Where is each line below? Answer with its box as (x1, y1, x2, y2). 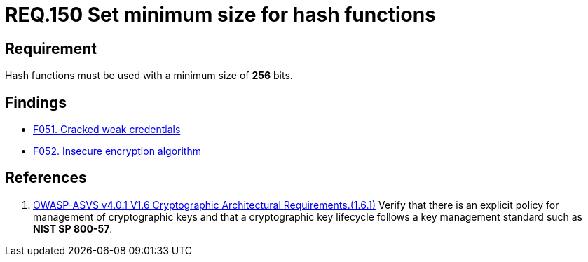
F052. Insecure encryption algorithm (33, 145, 201, 158)
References (5, 169, 87, 187)
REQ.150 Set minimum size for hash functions (5, 3, 436, 27)
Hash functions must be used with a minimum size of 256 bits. (5, 69, 293, 82)
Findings (5, 93, 67, 111)
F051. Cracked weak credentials (33, 123, 181, 136)
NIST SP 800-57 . (33, 222, 113, 235)
